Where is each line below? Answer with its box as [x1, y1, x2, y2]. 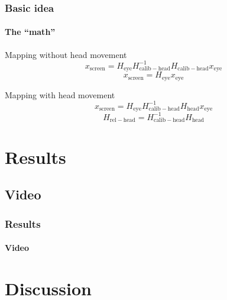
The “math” [5, 25, 56, 38]
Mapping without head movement [5, 48, 127, 60]
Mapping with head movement [5, 88, 115, 101]
